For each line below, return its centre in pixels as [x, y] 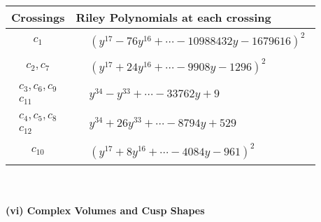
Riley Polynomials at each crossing [173, 17]
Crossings [38, 17]
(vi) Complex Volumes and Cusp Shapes [105, 210]
